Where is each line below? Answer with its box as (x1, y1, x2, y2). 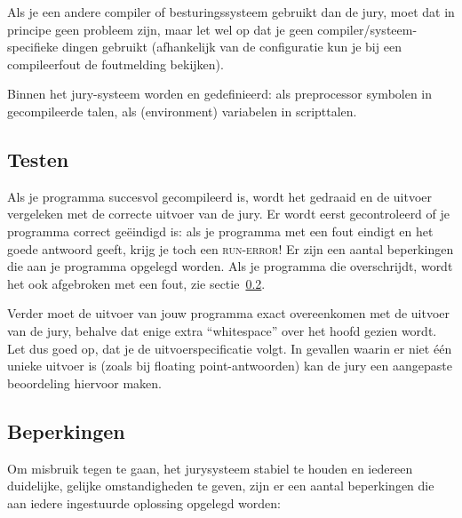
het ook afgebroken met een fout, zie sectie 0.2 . (7, 274, 266, 292)
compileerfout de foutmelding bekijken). (7, 54, 224, 73)
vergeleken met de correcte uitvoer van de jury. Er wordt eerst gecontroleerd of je (7, 204, 450, 223)
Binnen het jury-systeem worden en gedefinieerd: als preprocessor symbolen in (7, 84, 433, 103)
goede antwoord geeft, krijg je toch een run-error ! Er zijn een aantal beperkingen (7, 239, 454, 258)
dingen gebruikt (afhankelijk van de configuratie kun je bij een (61, 37, 402, 56)
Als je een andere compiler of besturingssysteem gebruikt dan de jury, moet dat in (7, 3, 455, 20)
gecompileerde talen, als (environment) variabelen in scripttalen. (7, 101, 357, 120)
